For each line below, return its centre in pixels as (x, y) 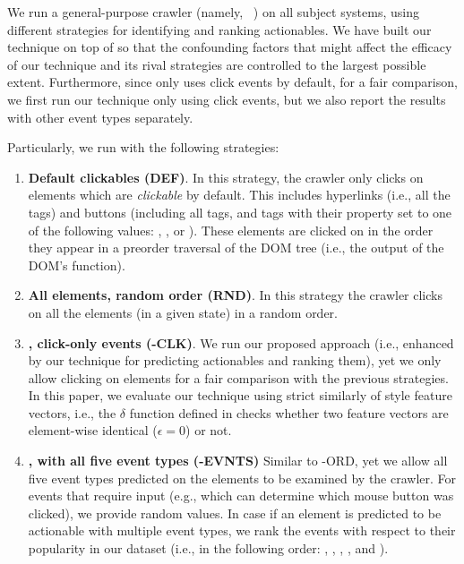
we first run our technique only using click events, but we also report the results (227, 99)
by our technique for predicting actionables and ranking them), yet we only (235, 360)
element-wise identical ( (93, 430)
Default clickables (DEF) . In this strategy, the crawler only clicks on (226, 177)
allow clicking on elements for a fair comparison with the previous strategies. (238, 377)
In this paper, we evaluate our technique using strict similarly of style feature (240, 395)
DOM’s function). (77, 265)
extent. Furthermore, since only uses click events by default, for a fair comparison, (232, 82)
